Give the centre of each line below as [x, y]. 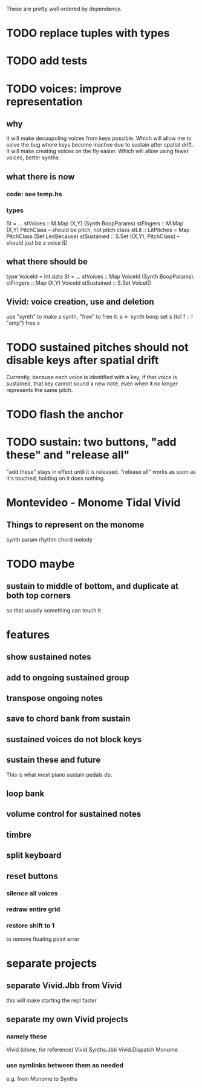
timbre [19, 834]
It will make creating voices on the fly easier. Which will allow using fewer [98, 151]
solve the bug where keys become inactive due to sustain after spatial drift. [100, 145]
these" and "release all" [68, 455]
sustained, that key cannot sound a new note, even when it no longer [92, 383]
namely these [27, 1037]
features [28, 635]
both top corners [39, 596]
